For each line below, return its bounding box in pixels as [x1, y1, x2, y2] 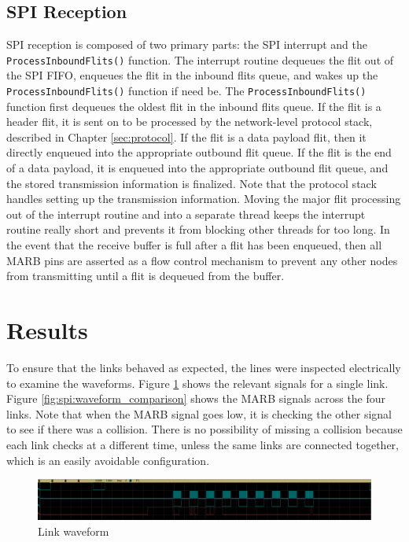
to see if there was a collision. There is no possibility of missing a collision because [6, 421, 403, 437]
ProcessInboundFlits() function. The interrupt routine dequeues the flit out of [6, 51, 394, 68]
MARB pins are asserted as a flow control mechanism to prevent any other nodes [6, 252, 398, 268]
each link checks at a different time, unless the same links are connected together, [6, 436, 399, 452]
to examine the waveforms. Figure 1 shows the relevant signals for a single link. [6, 374, 389, 391]
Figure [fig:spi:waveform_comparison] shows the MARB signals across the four [6, 390, 386, 407]
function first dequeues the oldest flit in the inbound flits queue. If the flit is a [6, 98, 381, 114]
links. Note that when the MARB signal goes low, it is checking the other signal [6, 405, 392, 422]
